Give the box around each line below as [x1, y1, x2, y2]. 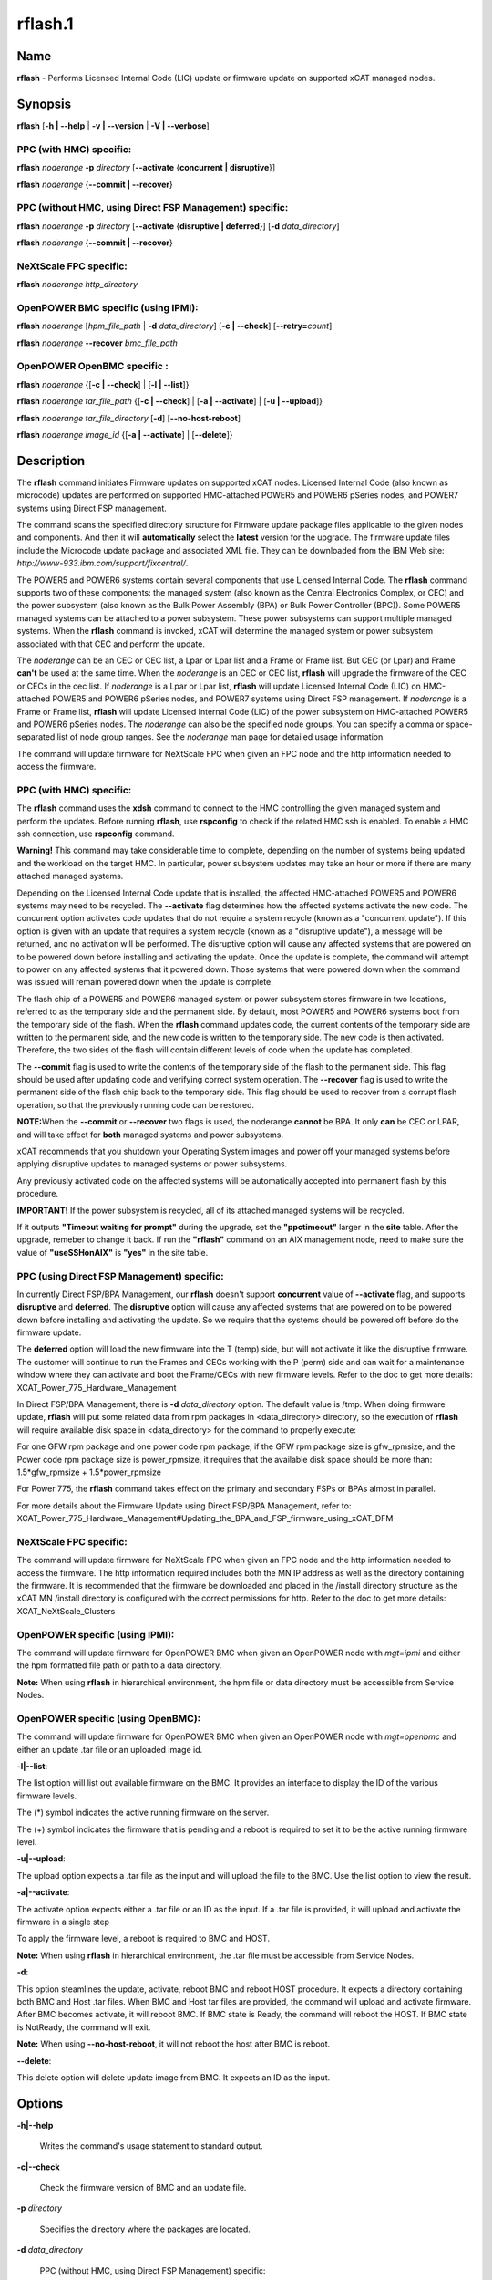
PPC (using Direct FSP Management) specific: [16, 1270, 224, 1282]
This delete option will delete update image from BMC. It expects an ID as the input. [16, 2071, 331, 2083]
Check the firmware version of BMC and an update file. [39, 2182, 247, 2192]
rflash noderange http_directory [16, 279, 138, 290]
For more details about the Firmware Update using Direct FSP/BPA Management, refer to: [16, 1500, 352, 1511]
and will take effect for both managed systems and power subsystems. [16, 1129, 284, 1140]
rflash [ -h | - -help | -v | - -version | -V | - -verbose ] [16, 119, 210, 131]
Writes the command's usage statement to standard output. [39, 2140, 263, 2151]
